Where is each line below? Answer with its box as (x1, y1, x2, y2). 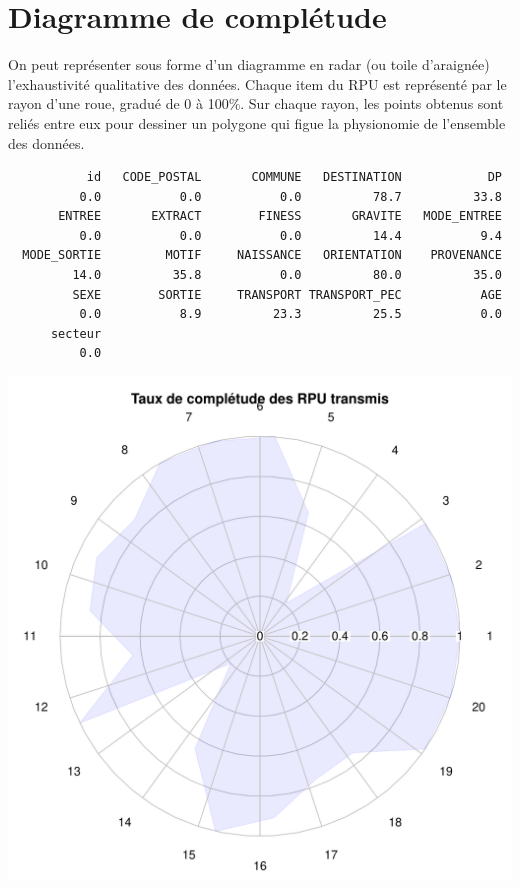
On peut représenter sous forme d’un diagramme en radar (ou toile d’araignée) (8, 54, 490, 75)
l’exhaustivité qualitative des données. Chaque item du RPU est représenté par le (8, 73, 507, 94)
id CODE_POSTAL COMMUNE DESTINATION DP (86, 170, 502, 185)
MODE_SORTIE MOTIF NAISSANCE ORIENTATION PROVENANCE (22, 248, 502, 263)
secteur (50, 326, 102, 341)
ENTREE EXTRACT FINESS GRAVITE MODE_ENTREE (58, 209, 502, 224)
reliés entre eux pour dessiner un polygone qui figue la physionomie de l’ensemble (8, 112, 506, 133)
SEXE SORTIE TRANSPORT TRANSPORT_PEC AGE (72, 287, 502, 302)
